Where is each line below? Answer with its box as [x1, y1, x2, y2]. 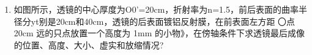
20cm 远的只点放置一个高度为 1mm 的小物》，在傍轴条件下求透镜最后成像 [13, 27, 305, 39]
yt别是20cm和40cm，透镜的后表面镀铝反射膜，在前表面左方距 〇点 [31, 15, 295, 27]
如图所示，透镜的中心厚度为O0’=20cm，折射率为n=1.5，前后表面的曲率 [13, 3, 299, 15]
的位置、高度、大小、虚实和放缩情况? [13, 38, 164, 51]
